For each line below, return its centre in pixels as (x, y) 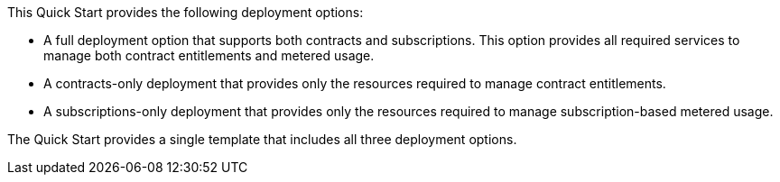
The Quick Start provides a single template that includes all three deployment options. (262, 139)
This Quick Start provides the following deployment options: (186, 12)
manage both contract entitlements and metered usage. (209, 55)
